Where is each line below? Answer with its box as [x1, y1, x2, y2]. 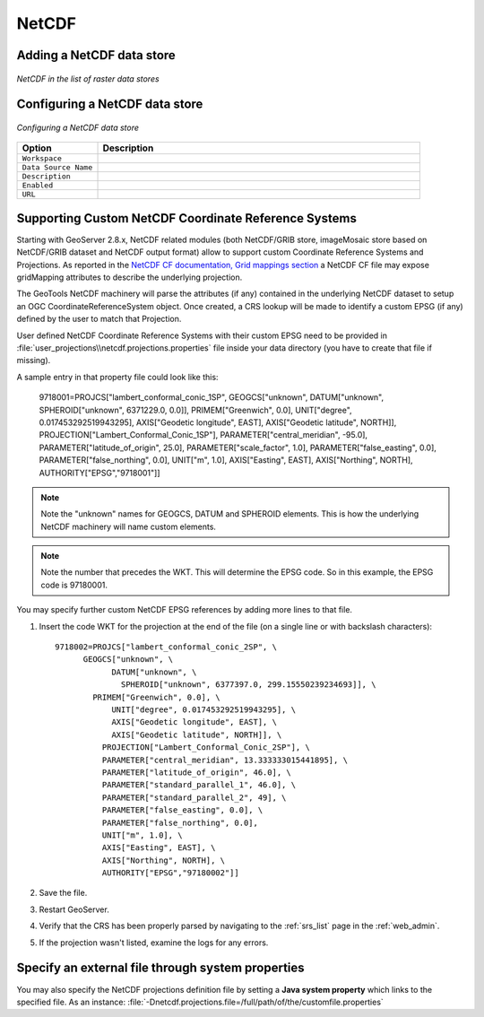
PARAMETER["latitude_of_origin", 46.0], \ [101, 767, 291, 778]
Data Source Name [22, 162, 93, 172]
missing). [16, 355, 51, 366]
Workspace [22, 153, 63, 163]
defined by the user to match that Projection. [16, 314, 182, 325]
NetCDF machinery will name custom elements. [40, 521, 217, 532]
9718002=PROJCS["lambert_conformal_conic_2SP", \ [55, 642, 278, 652]
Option [22, 142, 53, 154]
